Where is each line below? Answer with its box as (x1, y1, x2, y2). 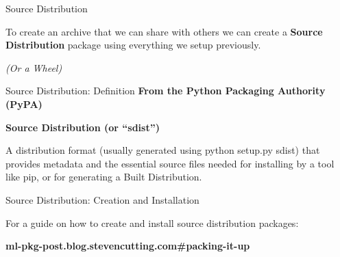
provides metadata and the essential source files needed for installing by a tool (5, 156, 335, 170)
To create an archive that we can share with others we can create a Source (5, 24, 323, 38)
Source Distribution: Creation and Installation (5, 192, 199, 206)
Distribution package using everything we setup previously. (5, 38, 261, 52)
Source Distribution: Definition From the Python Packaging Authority (5, 83, 326, 98)
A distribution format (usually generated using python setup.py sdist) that (5, 143, 320, 157)
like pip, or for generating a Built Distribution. (5, 170, 202, 184)
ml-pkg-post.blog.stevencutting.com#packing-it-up (5, 239, 250, 253)
